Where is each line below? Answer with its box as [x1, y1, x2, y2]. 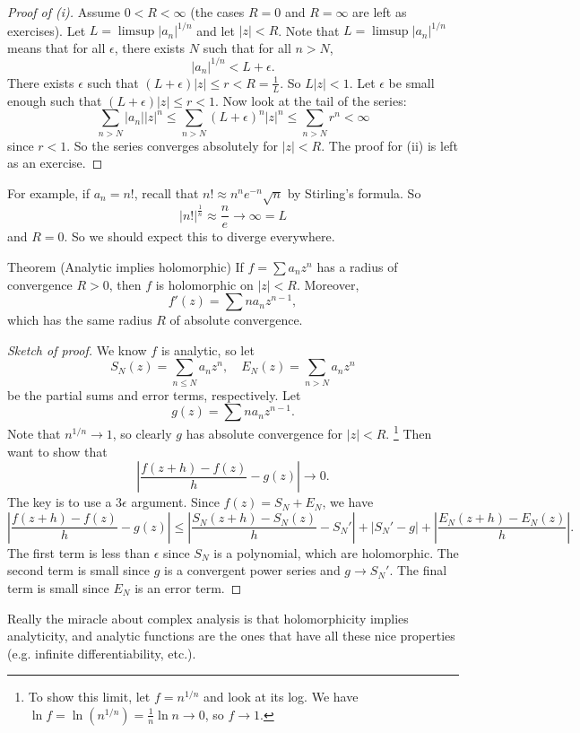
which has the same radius [7, 310, 152, 329]
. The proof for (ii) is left [321, 135, 458, 154]
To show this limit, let [28, 687, 151, 706]
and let [196, 21, 236, 39]
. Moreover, [296, 275, 359, 293]
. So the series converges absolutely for [66, 135, 278, 154]
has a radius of [316, 257, 398, 276]
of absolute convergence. [169, 310, 303, 329]
